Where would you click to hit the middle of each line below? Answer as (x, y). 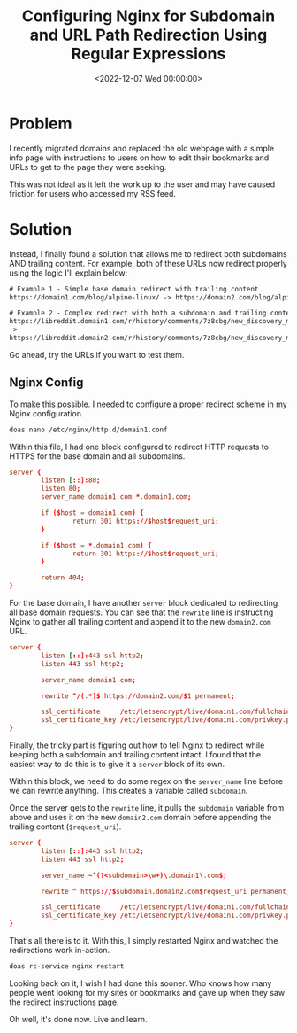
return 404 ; (63, 578)
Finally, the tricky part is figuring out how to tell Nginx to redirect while (137, 745)
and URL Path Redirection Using (148, 35)
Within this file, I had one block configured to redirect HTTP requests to (139, 447)
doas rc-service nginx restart (67, 967)
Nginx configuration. (46, 413)
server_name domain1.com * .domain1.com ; (116, 497)
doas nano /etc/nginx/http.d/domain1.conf (88, 430)
